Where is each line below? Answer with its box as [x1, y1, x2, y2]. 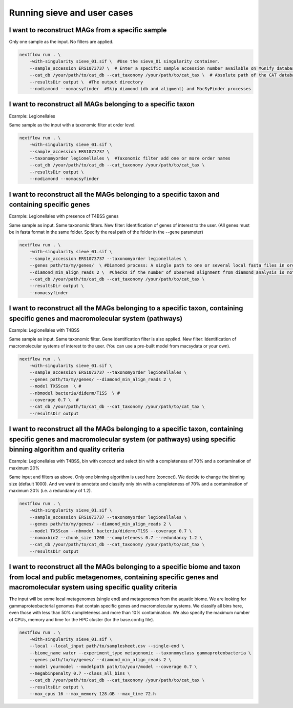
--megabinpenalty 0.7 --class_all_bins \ [29, 670, 130, 676]
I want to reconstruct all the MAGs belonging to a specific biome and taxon [9, 563, 241, 571]
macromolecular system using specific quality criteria [9, 583, 177, 591]
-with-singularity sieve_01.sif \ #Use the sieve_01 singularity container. [29, 59, 221, 64]
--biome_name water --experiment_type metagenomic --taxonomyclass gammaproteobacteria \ [29, 650, 251, 656]
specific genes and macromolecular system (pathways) [9, 314, 183, 323]
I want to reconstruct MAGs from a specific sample [9, 26, 167, 34]
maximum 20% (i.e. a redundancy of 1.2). [9, 488, 92, 494]
